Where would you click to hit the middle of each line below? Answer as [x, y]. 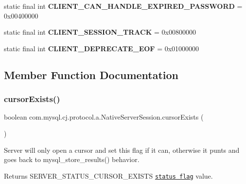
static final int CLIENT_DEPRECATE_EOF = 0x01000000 [102, 48]
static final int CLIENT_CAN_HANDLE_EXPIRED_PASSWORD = [123, 6]
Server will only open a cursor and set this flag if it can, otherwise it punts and [122, 150]
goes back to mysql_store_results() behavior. [72, 159]
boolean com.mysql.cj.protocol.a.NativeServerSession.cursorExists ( [104, 117]
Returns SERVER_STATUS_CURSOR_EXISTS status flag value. [108, 175]
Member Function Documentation [91, 74]
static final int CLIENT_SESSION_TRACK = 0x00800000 [100, 32]
